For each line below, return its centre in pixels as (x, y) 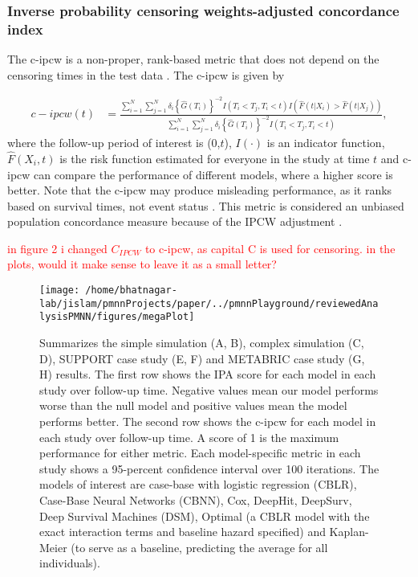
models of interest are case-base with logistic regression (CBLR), (198, 484)
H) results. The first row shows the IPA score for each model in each (208, 374)
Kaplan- (349, 532)
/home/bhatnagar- (131, 291)
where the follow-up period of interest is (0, (114, 143)
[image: (60, 291)
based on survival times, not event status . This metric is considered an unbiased (206, 205)
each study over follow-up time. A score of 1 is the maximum (189, 437)
